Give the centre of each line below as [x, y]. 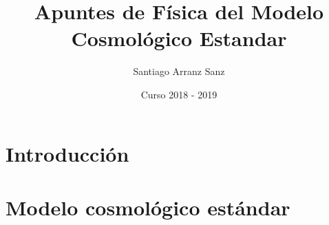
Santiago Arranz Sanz [179, 71]
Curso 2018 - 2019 [179, 94]
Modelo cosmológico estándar [148, 207]
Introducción [67, 153]
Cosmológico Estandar [179, 38]
